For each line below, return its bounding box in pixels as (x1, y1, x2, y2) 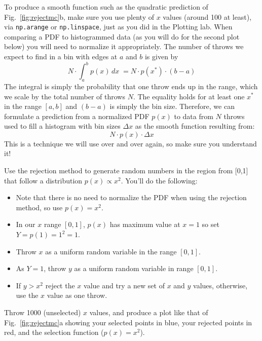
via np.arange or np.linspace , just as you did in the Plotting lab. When (4, 21, 233, 32)
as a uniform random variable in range (74, 263, 194, 274)
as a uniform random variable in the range (45, 246, 177, 256)
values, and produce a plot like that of (89, 307, 208, 318)
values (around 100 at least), (163, 11, 252, 22)
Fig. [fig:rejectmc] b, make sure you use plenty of (4, 11, 154, 22)
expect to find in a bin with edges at (4, 51, 118, 62)
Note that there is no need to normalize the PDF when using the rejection (16, 192, 247, 203)
